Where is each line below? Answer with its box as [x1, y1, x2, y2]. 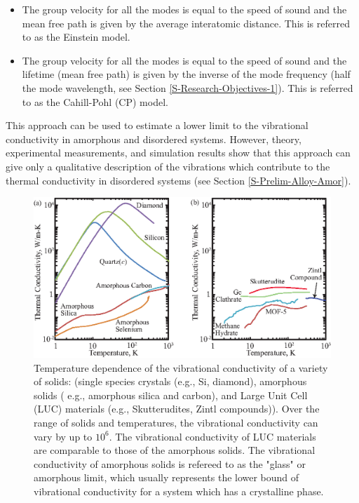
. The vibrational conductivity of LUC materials [109, 429, 316, 443]
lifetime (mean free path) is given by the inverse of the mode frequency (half [22, 67, 351, 81]
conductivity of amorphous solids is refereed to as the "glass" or [34, 456, 306, 471]
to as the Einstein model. [22, 29, 130, 44]
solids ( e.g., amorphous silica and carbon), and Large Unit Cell [34, 387, 308, 402]
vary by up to [34, 429, 93, 443]
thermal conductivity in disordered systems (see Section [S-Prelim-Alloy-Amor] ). [6, 173, 351, 187]
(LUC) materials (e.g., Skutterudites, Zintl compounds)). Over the [34, 401, 320, 416]
